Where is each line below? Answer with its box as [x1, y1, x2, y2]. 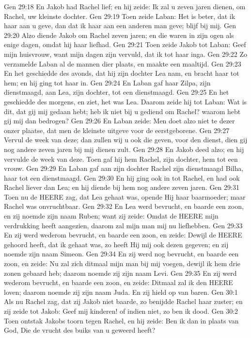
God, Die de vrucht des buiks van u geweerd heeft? [4, 325, 156, 335]
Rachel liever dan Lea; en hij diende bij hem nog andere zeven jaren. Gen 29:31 [4, 182, 239, 192]
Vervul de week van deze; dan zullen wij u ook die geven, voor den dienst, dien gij [4, 135, 248, 145]
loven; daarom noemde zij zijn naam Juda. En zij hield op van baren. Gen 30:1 [4, 287, 238, 297]
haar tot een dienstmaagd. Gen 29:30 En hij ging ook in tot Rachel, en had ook [4, 172, 240, 183]
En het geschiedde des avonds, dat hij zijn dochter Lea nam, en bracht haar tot [4, 68, 239, 78]
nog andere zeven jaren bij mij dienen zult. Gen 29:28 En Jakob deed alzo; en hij [4, 144, 244, 154]
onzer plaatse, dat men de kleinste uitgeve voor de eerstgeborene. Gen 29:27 [4, 125, 230, 135]
